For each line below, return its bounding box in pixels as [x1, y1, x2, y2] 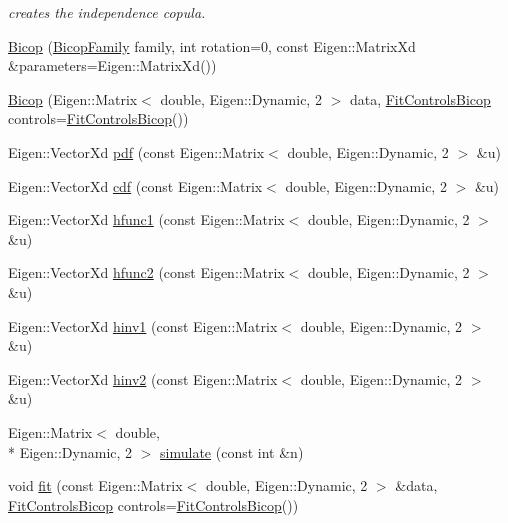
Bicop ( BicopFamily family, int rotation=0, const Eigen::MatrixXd [8, 35, 416, 56]
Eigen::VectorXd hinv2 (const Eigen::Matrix [8, 368, 278, 389]
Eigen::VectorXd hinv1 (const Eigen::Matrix [8, 315, 278, 336]
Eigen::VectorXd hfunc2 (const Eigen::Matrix [8, 262, 285, 283]
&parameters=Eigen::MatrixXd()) [8, 55, 217, 76]
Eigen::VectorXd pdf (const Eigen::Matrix [8, 141, 265, 162]
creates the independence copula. [8, 2, 206, 22]
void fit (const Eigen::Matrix [8, 475, 183, 496]
